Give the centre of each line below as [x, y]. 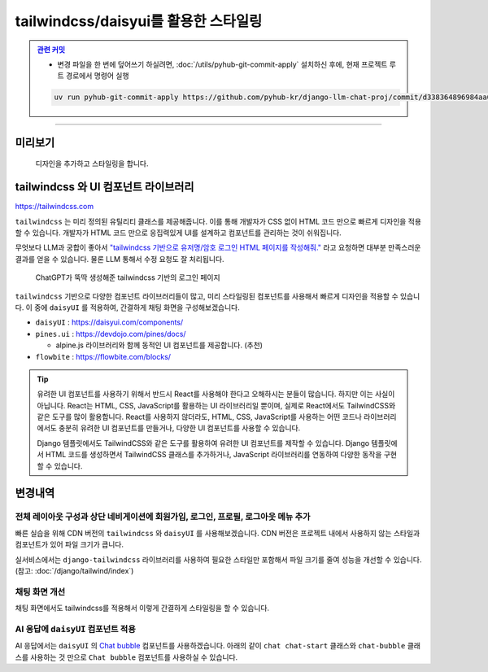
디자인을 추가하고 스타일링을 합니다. [92, 164]
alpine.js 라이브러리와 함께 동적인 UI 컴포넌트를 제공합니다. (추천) [159, 345]
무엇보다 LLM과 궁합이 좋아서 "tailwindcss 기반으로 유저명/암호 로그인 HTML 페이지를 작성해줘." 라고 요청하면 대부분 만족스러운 [218, 247]
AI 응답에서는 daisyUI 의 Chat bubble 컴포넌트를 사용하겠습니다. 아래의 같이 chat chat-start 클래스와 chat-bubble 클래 [218, 646]
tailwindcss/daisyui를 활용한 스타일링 [139, 21]
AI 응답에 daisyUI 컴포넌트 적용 [75, 629]
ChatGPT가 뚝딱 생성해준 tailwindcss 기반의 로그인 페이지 [128, 277]
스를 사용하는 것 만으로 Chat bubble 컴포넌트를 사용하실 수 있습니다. [126, 657]
